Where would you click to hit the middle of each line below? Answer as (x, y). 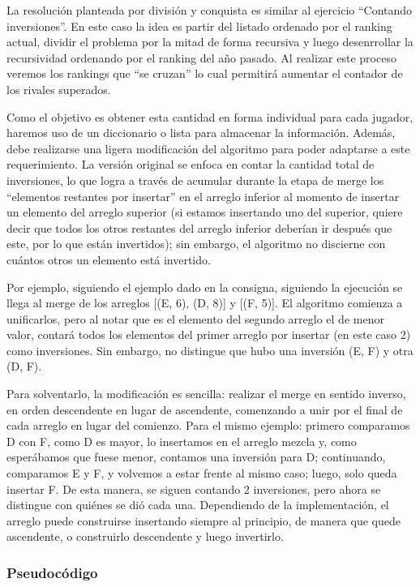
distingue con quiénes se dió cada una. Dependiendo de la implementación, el (198, 505)
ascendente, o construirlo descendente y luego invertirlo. (145, 536)
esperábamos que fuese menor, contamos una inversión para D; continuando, (196, 457)
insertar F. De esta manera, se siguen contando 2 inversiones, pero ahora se (194, 488)
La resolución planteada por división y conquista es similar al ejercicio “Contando (210, 10)
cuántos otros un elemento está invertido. (109, 259)
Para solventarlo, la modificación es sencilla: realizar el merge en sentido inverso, (206, 394)
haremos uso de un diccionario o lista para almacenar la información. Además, (201, 133)
